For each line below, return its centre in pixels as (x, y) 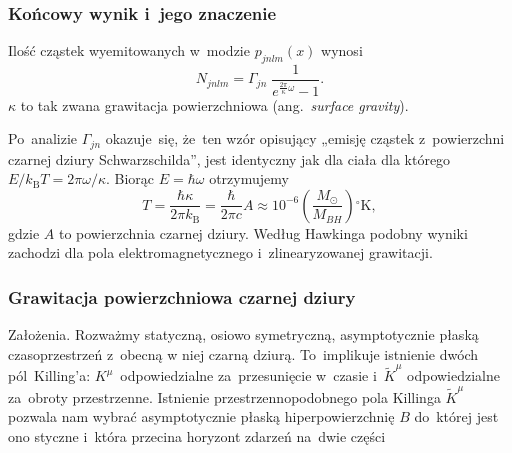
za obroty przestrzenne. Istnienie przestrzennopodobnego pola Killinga (224, 396)
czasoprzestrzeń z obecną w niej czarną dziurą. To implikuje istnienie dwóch (243, 353)
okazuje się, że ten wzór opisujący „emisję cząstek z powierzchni (305, 138)
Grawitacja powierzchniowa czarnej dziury (182, 297)
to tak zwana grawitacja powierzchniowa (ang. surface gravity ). (214, 104)
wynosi (342, 50)
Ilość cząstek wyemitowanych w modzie (129, 50)
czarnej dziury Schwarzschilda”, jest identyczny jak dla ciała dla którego (229, 158)
